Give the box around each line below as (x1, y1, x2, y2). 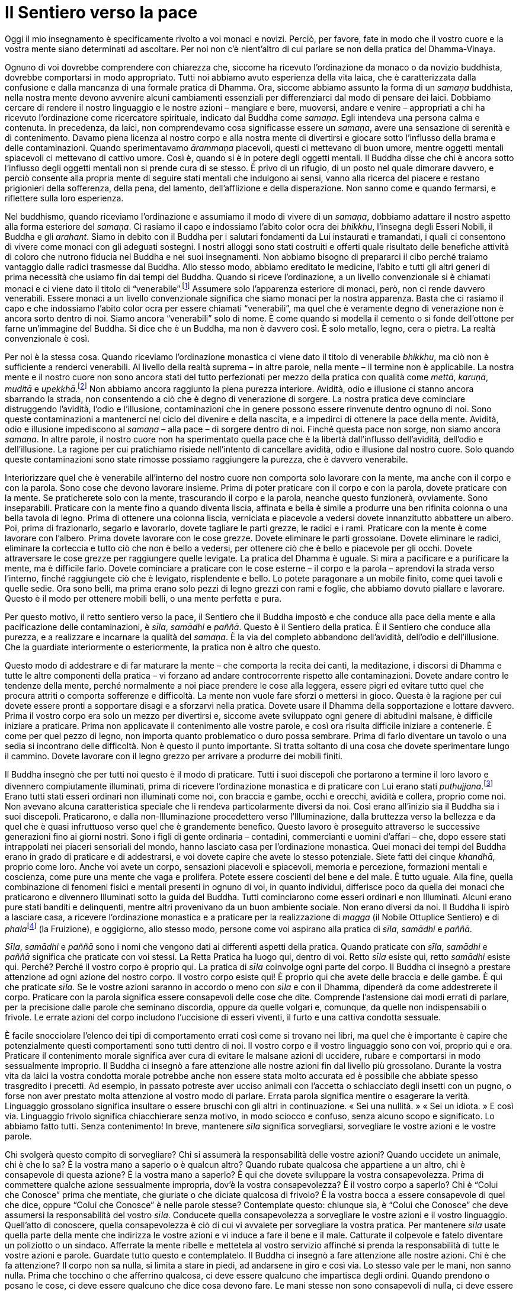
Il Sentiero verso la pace (5, 2, 198, 23)
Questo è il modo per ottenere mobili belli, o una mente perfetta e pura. (5, 593, 282, 604)
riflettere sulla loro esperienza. (5, 192, 124, 203)
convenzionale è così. (5, 333, 89, 344)
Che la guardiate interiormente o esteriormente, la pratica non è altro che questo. (5, 642, 321, 653)
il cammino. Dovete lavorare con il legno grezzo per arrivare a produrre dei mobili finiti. (5, 751, 343, 762)
